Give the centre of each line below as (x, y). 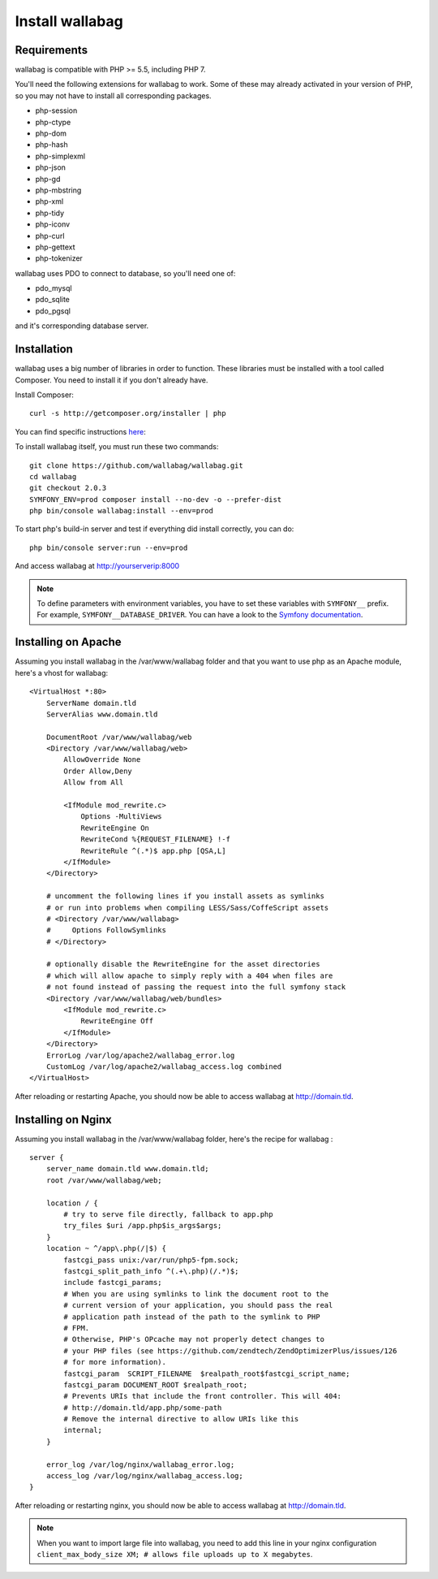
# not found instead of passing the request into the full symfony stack (196, 987)
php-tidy (50, 213)
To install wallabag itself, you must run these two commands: (117, 447)
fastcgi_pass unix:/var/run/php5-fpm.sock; (151, 1260)
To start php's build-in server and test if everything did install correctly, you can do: (155, 529)
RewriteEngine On (115, 828)
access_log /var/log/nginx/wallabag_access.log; (144, 1476)
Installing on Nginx (64, 1120)
